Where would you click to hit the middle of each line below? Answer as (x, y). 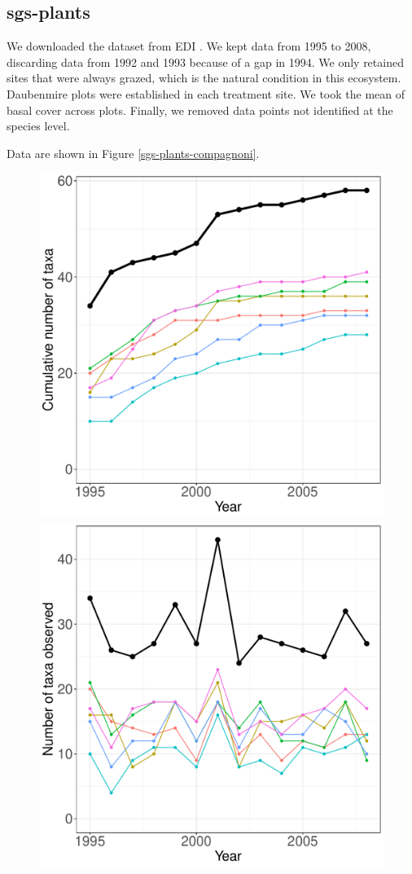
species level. (38, 126)
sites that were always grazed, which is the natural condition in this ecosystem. (204, 78)
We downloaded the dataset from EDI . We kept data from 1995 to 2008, (189, 46)
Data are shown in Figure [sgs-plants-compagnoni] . (133, 153)
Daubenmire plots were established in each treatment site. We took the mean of (206, 93)
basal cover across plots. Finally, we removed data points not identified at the (200, 110)
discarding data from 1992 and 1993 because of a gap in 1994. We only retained (205, 61)
